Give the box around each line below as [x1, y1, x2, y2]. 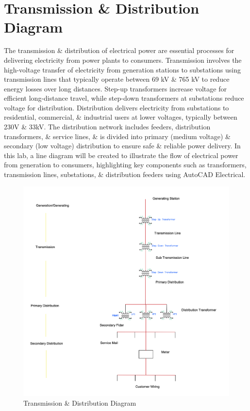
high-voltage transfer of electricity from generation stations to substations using [4, 64, 241, 74]
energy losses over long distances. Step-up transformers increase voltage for [4, 83, 227, 93]
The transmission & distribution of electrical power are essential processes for [4, 45, 234, 55]
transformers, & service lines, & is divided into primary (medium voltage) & [4, 131, 231, 141]
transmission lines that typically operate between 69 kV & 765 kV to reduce [4, 74, 230, 84]
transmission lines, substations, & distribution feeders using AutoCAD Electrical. [4, 169, 246, 179]
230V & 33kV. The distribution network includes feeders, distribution [4, 122, 211, 132]
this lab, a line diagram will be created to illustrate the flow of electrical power [4, 150, 238, 160]
